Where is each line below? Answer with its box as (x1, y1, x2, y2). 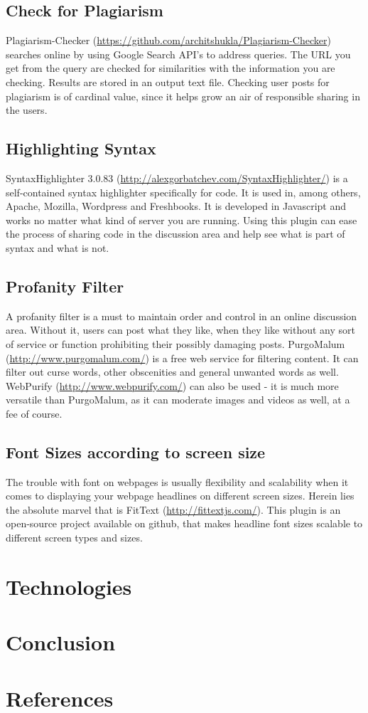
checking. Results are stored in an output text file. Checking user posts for (6, 74, 330, 89)
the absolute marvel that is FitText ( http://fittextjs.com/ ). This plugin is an (6, 502, 341, 517)
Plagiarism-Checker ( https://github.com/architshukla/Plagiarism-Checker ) (6, 33, 331, 48)
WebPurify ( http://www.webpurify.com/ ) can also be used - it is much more (6, 378, 339, 393)
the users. (6, 102, 48, 117)
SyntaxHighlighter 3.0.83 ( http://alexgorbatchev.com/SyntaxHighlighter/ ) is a (6, 170, 348, 185)
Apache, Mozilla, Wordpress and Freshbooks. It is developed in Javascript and (6, 199, 346, 213)
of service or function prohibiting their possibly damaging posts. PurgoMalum (6, 336, 345, 351)
